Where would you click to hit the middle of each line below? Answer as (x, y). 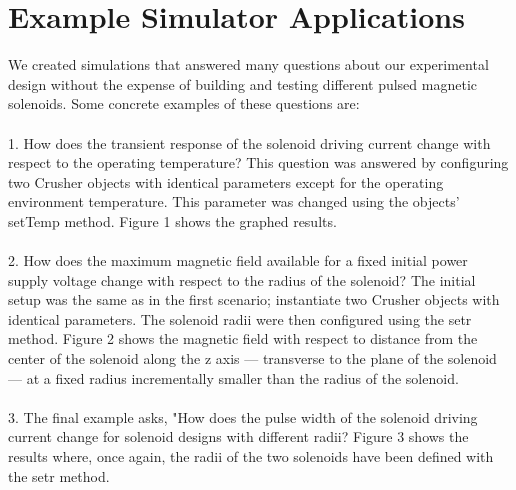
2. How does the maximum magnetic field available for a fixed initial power (238, 260)
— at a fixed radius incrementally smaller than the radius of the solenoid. (233, 377)
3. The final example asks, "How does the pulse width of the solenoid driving (243, 416)
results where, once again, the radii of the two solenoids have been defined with (251, 456)
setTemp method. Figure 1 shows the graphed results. (172, 220)
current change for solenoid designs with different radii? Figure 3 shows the (238, 436)
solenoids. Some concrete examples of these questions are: (184, 103)
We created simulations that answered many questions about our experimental (248, 64)
